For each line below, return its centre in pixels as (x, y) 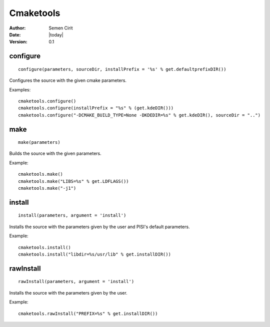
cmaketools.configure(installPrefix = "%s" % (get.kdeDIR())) (96, 108)
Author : (17, 28)
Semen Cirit (61, 28)
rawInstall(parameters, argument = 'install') (76, 282)
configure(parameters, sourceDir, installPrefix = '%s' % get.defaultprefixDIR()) (122, 69)
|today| (56, 34)
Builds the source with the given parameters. (55, 154)
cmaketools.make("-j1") (47, 188)
